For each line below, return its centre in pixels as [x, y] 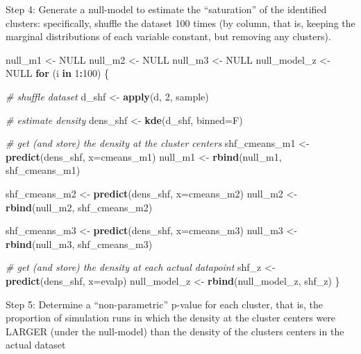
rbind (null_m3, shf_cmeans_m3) [79, 244]
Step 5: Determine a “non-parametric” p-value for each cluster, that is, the [165, 304]
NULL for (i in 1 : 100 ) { [58, 73]
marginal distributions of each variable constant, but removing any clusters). [168, 36]
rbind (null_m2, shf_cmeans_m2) [79, 207]
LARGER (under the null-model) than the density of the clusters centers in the [175, 331]
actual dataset [36, 345]
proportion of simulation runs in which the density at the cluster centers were [171, 318]
